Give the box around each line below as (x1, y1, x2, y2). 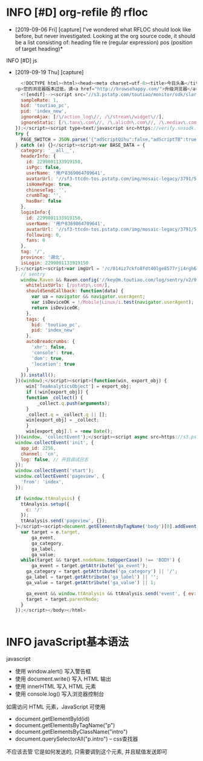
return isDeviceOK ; (31, 304, 80, 311)
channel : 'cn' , (21, 451, 59, 457)
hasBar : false (26, 198, 62, 204)
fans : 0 (26, 237, 45, 243)
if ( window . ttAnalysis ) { (14, 495, 80, 501)
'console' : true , (31, 350, 76, 356)
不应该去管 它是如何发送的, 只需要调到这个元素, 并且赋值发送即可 (6, 748, 167, 756)
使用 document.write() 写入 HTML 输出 (14, 675, 112, 682)
